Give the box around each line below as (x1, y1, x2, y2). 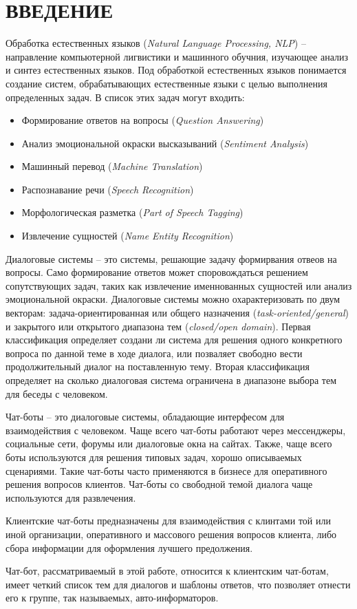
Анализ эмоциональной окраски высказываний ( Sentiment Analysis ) (21, 136, 309, 150)
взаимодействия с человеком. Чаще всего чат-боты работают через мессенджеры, (6, 423, 346, 437)
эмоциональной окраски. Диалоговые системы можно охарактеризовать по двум (6, 292, 340, 306)
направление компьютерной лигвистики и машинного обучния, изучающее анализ (6, 49, 349, 63)
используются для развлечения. (6, 490, 136, 504)
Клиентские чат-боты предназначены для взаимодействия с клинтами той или (6, 513, 331, 528)
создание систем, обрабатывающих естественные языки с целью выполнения (6, 76, 327, 90)
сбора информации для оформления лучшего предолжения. (6, 540, 253, 555)
